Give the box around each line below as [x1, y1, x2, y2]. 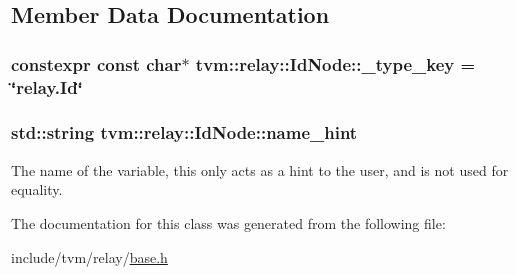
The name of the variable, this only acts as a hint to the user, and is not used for [11, 159, 509, 180]
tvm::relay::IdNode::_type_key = [195, 51, 476, 76]
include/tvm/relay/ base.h [11, 246, 168, 267]
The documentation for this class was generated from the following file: [11, 212, 446, 233]
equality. [11, 179, 63, 200]
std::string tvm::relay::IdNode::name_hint [11, 120, 358, 145]
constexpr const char [11, 51, 182, 76]
